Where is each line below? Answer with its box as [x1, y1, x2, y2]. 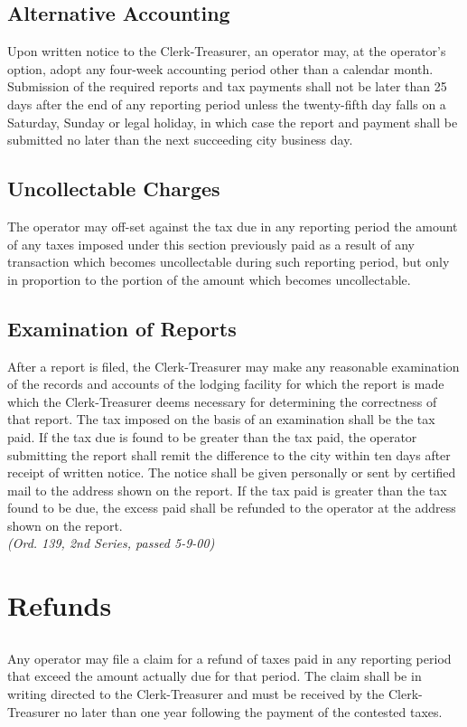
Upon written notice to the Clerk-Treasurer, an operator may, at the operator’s [7, 42, 446, 61]
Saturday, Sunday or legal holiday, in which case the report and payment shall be [7, 112, 458, 131]
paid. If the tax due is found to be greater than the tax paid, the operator [7, 427, 417, 446]
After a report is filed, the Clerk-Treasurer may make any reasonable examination [7, 356, 460, 375]
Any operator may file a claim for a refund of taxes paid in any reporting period [7, 648, 452, 667]
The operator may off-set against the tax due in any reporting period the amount [7, 216, 458, 235]
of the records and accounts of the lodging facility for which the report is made [7, 374, 444, 393]
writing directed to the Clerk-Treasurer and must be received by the [7, 685, 385, 703]
